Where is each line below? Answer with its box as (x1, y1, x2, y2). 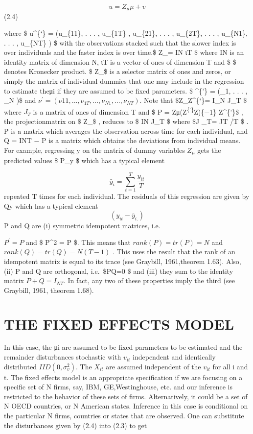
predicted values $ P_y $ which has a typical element (4, 155, 165, 166)
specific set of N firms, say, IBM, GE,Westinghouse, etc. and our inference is (4, 382, 233, 392)
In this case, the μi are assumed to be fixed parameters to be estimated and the (4, 342, 243, 352)
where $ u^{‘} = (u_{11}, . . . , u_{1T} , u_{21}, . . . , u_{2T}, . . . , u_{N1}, (4, 28, 248, 38)
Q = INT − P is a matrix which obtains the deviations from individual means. (4, 135, 241, 145)
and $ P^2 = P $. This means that (26, 237, 131, 247)
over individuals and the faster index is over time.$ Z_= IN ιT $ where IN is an (4, 47, 244, 57)
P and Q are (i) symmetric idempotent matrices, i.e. (4, 220, 161, 231)
